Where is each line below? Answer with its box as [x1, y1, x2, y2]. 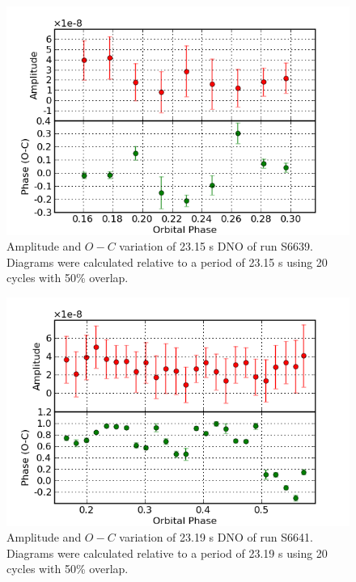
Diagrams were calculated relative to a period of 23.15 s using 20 [6, 253, 328, 270]
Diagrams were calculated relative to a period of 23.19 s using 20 [6, 544, 328, 561]
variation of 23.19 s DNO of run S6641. [119, 529, 313, 546]
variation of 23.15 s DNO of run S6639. [119, 238, 313, 255]
